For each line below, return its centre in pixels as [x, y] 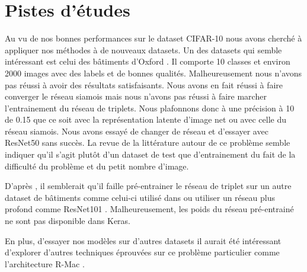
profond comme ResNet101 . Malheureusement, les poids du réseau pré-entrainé [149, 209]
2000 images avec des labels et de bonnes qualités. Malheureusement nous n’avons [153, 73]
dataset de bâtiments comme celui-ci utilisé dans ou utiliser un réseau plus [140, 197]
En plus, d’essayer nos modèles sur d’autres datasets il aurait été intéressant [143, 240]
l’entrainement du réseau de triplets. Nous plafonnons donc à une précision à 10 [150, 108]
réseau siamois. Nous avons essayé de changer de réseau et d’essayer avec [137, 131]
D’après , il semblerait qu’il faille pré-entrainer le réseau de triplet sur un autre [148, 186]
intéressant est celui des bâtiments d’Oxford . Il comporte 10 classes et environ [148, 61]
